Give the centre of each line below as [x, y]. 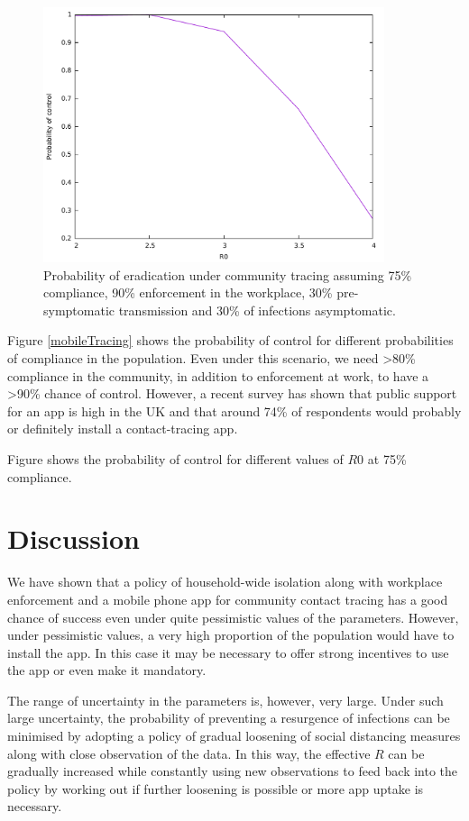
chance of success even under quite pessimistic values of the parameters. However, [233, 617]
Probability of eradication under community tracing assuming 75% [228, 274]
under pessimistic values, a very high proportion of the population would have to [231, 635]
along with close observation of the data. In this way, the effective [189, 753]
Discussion [74, 538]
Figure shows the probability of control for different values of [175, 459]
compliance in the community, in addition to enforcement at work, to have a [218, 375]
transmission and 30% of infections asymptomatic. [257, 310]
